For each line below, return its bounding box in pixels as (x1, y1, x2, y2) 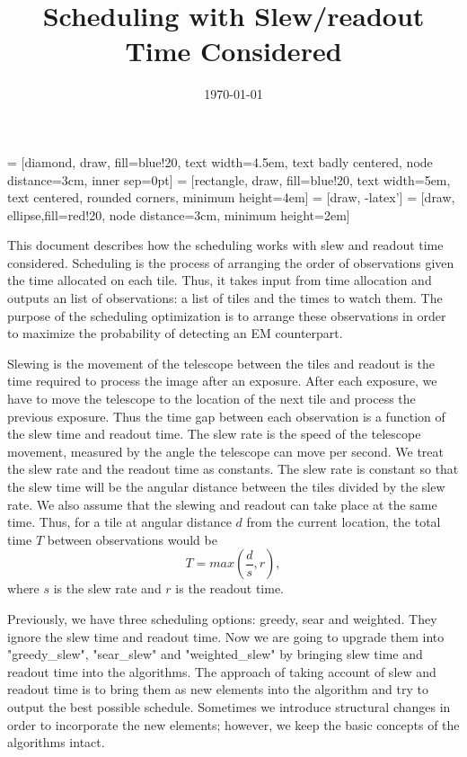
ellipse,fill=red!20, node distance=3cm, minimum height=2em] (7, 205, 350, 224)
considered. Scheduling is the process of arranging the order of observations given (7, 253, 454, 272)
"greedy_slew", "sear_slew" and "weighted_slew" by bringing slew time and (7, 645, 423, 663)
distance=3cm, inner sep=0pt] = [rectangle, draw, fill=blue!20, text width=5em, (7, 170, 451, 189)
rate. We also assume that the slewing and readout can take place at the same (7, 494, 437, 513)
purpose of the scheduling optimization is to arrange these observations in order (7, 306, 446, 325)
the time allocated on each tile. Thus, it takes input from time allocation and (7, 271, 432, 289)
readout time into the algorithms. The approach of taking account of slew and (7, 662, 436, 681)
